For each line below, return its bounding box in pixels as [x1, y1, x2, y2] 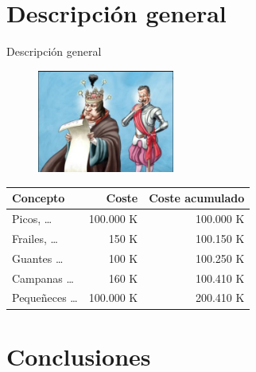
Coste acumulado [149, 190, 245, 206]
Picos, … [12, 210, 52, 227]
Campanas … [12, 269, 74, 286]
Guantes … [12, 249, 64, 266]
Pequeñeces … [12, 289, 78, 306]
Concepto [12, 190, 65, 206]
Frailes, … [12, 229, 58, 246]
